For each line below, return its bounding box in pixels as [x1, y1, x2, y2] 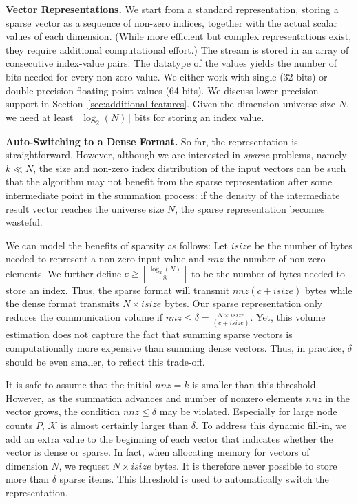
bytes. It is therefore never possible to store [154, 458, 337, 472]
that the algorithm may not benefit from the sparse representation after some [6, 174, 333, 189]
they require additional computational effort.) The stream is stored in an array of [6, 42, 349, 56]
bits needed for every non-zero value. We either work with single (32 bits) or [6, 69, 328, 83]
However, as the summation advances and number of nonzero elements [6, 390, 303, 405]
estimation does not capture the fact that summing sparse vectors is [6, 327, 293, 342]
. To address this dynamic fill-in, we [196, 417, 347, 432]
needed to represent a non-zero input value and [6, 251, 204, 266]
